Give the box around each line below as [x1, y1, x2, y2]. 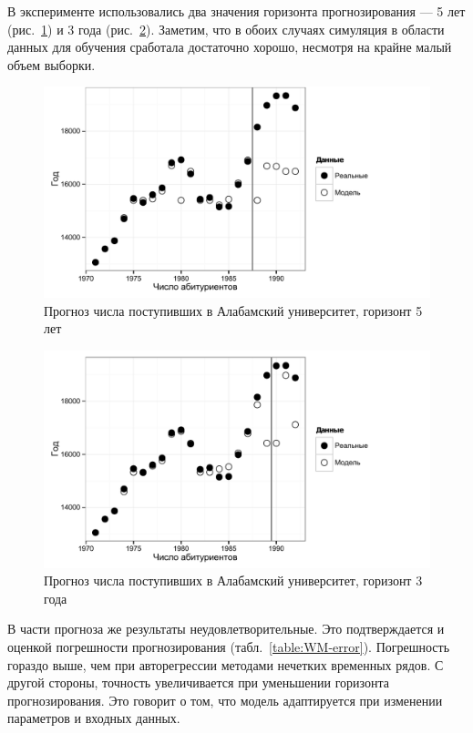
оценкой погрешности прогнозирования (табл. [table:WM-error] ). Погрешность [7, 636, 450, 656]
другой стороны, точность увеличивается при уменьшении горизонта [7, 673, 390, 692]
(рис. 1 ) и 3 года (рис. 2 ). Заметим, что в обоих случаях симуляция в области [7, 19, 445, 38]
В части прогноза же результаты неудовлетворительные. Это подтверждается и [7, 619, 445, 638]
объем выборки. [7, 55, 96, 74]
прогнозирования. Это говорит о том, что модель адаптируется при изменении [7, 690, 443, 709]
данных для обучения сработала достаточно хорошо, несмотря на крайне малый [7, 37, 452, 56]
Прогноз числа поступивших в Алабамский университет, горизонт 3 [44, 571, 423, 590]
